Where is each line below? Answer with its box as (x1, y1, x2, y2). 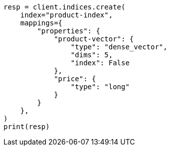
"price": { (54, 75, 96, 83)
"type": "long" (70, 83, 130, 91)
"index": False (70, 59, 130, 67)
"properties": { (37, 27, 100, 35)
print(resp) (3, 123, 50, 131)
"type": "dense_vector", (70, 43, 168, 51)
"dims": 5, (70, 51, 113, 59)
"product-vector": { (54, 35, 134, 43)
